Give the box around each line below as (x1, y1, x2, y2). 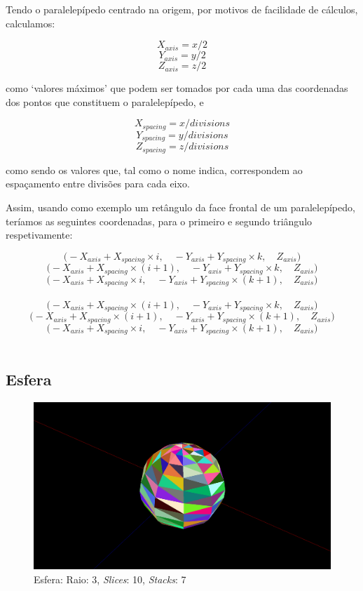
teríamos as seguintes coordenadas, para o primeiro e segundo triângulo (6, 213, 313, 228)
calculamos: (6, 15, 55, 30)
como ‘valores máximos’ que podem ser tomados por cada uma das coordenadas (6, 81, 348, 95)
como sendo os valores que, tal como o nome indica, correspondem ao (6, 162, 303, 177)
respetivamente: (6, 227, 73, 242)
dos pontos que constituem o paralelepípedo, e (6, 94, 204, 109)
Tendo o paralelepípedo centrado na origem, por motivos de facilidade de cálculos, (6, 2, 358, 16)
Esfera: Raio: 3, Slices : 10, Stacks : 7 (34, 571, 186, 586)
